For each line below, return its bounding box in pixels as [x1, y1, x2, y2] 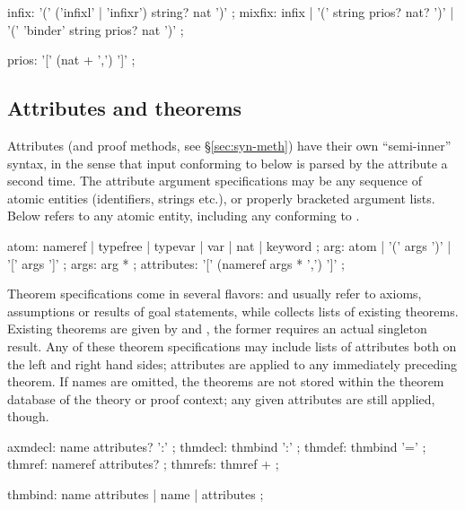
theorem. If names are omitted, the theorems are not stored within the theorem [7, 372, 444, 391]
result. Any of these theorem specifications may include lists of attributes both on [7, 336, 457, 355]
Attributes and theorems [7, 94, 242, 122]
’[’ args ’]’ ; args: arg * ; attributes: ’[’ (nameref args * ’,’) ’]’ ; [7, 254, 345, 272]
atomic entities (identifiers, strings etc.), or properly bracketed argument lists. [7, 188, 435, 207]
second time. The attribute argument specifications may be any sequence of [7, 171, 422, 190]
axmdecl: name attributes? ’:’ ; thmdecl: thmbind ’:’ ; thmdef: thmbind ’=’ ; [7, 437, 426, 455]
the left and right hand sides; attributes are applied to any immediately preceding [7, 354, 457, 373]
